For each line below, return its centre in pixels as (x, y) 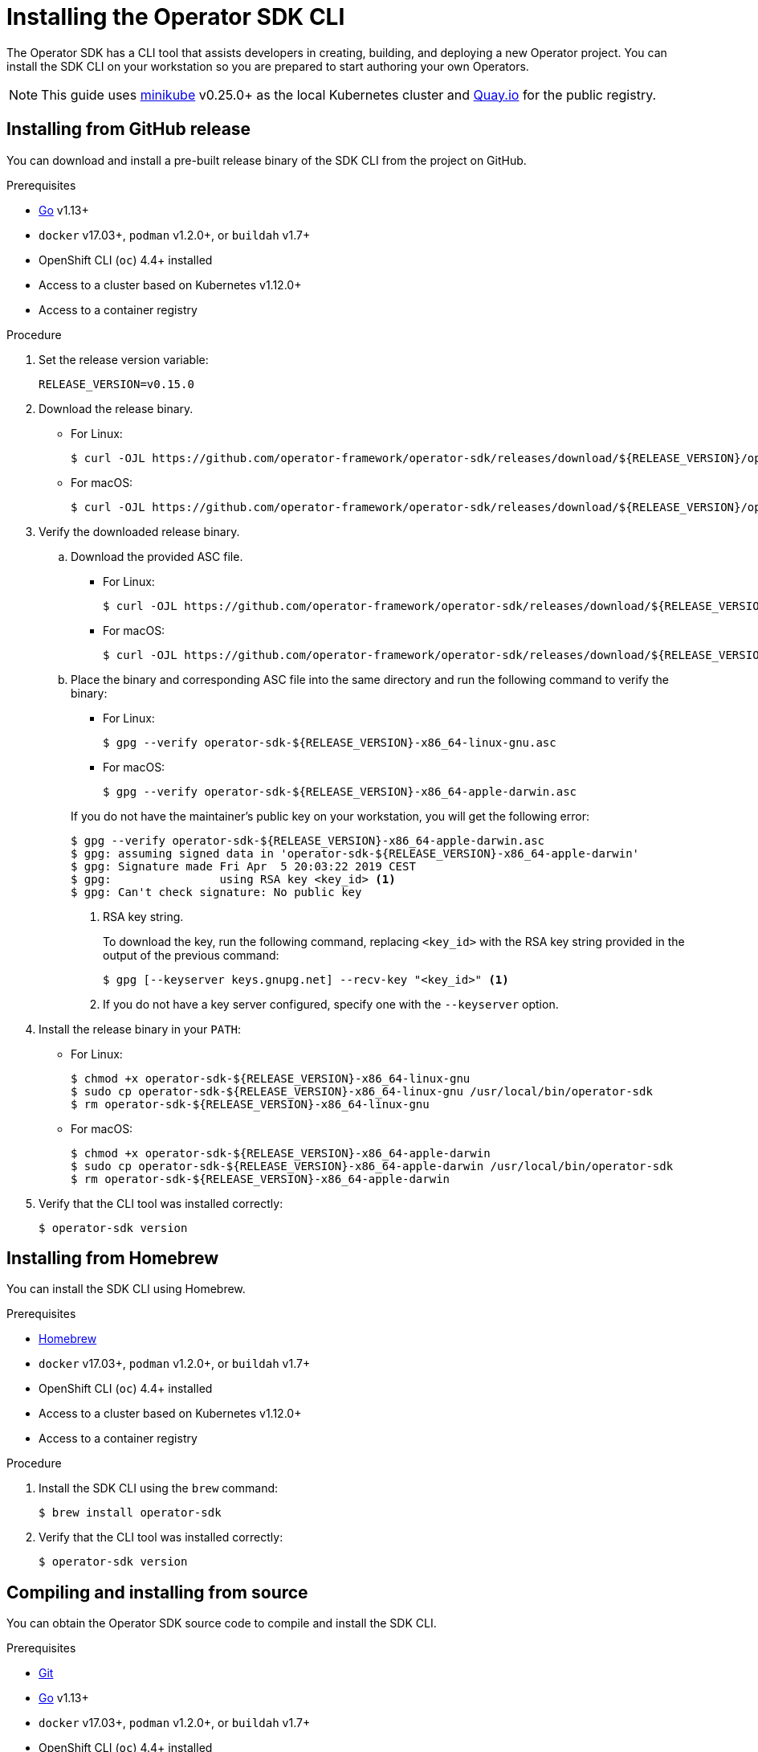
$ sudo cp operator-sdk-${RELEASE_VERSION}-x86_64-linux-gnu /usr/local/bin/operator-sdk (362, 1091)
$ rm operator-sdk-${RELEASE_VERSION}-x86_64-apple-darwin (261, 1179)
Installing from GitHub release (129, 129)
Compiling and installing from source (157, 1592)
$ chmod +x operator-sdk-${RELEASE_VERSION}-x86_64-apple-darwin (281, 1153)
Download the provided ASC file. (157, 556)
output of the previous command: (191, 955)
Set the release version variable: (124, 359)
